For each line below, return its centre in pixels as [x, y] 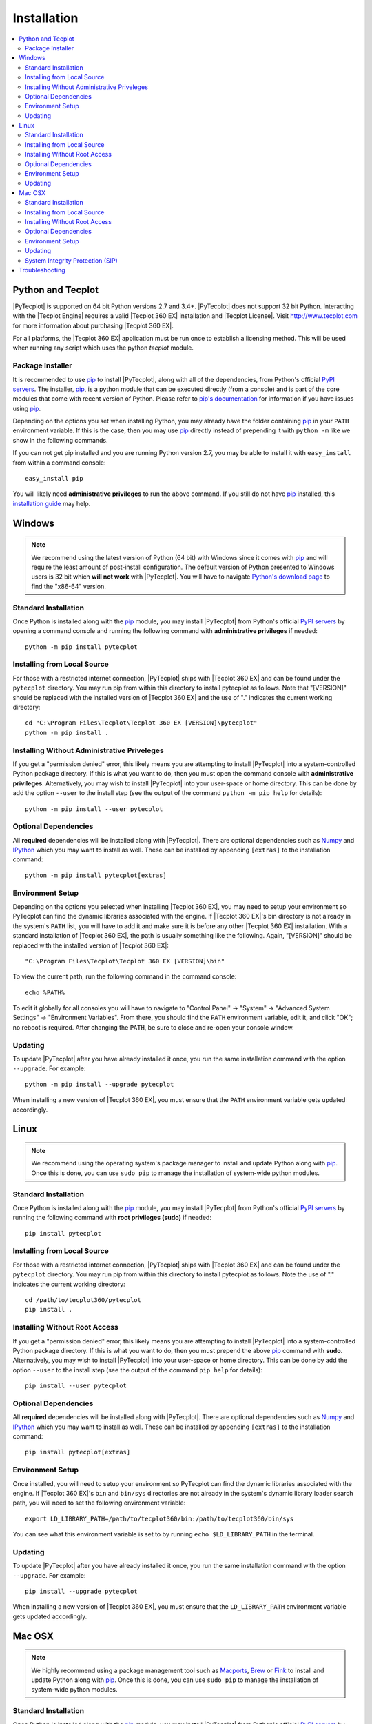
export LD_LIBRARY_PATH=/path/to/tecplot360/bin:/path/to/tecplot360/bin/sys [159, 1518]
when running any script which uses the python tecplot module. [103, 348]
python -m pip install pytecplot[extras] [96, 875]
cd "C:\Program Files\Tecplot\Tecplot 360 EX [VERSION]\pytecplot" [141, 723]
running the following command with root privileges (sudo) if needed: [112, 1218]
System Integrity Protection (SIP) [72, 260]
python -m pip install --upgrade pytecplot [100, 1084]
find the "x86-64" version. [69, 586]
